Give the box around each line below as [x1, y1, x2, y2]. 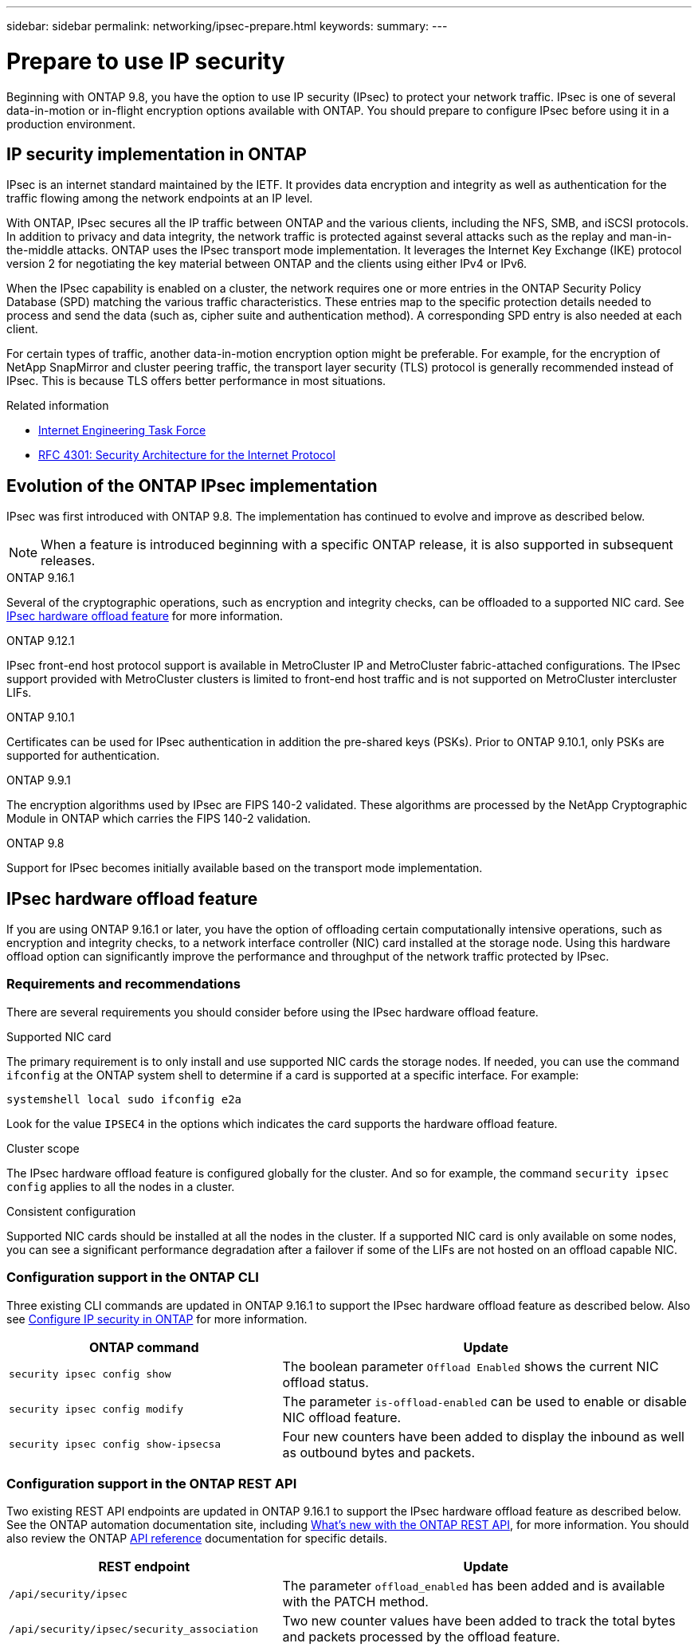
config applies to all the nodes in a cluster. [6, 1179, 235, 1193]
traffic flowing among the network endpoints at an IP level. [6, 191, 313, 206]
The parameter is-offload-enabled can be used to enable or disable [282, 1393, 687, 1409]
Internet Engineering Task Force [38, 423, 206, 438]
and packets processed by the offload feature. [282, 1629, 560, 1645]
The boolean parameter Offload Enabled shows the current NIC [282, 1358, 659, 1374]
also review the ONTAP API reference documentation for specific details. [6, 1531, 387, 1546]
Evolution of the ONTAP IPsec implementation [6, 475, 378, 496]
